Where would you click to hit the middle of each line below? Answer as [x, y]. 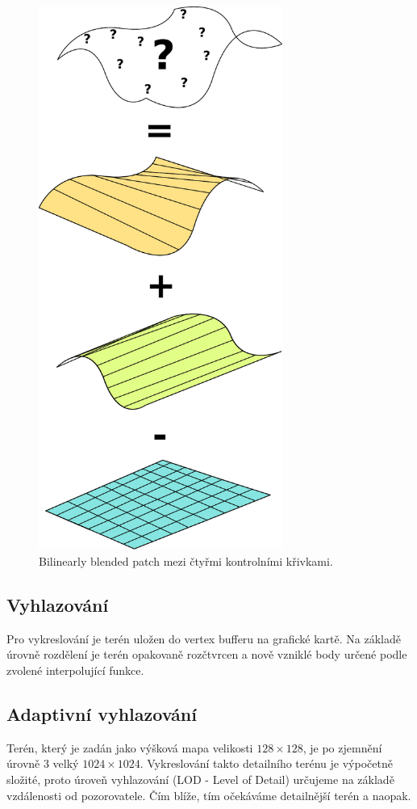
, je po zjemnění [342, 747]
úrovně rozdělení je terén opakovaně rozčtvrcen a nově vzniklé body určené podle [207, 654]
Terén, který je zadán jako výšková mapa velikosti [130, 747]
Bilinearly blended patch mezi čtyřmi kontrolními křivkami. [186, 561]
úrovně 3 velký [43, 763]
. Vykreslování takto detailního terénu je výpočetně [266, 763]
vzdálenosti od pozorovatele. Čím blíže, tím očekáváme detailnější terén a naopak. [209, 795]
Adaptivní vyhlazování [102, 713]
